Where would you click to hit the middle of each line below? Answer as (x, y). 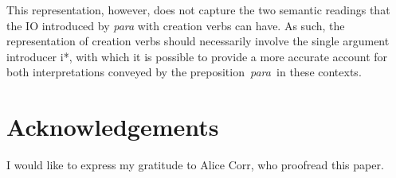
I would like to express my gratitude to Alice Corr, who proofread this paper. (195, 165)
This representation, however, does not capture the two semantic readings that (198, 10)
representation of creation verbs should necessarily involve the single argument (198, 41)
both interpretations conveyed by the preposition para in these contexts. (184, 72)
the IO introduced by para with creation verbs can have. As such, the (176, 25)
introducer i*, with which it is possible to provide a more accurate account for (197, 56)
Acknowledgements (113, 127)
